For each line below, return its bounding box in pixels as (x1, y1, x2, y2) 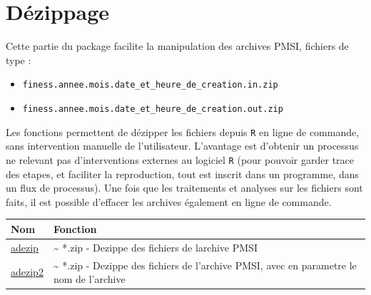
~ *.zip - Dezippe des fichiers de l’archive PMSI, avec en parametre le (53, 257, 357, 272)
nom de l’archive (53, 271, 126, 286)
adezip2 (11, 264, 44, 279)
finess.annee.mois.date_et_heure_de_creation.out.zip (22, 103, 283, 114)
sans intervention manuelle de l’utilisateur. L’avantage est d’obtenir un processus (6, 138, 359, 153)
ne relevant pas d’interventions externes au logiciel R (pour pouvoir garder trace (6, 152, 355, 167)
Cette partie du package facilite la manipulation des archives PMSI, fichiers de (6, 38, 349, 53)
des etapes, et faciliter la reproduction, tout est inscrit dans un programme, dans (6, 166, 359, 181)
